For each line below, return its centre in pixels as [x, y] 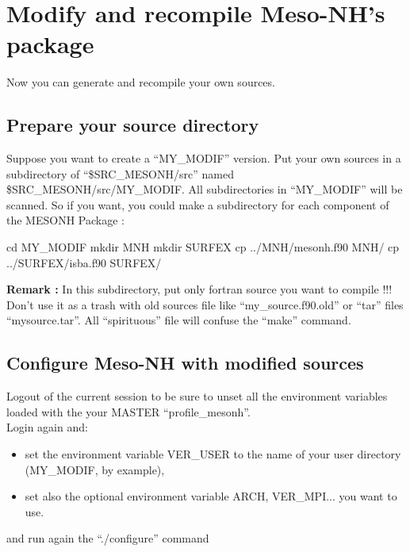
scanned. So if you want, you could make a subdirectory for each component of [198, 204]
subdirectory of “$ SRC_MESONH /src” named [120, 173]
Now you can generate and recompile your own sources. [141, 82]
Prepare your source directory [133, 125]
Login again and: [47, 427]
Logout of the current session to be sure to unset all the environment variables [197, 396]
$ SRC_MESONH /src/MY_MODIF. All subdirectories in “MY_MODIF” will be [205, 189]
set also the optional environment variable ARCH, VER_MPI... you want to [211, 496]
